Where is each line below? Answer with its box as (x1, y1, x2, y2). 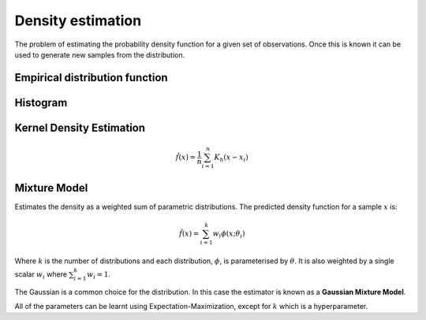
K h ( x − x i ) (214, 153, 248, 163)
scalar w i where (14, 269, 67, 281)
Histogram (14, 95, 68, 110)
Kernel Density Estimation (14, 121, 146, 134)
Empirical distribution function (14, 71, 169, 84)
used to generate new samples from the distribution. (14, 50, 185, 59)
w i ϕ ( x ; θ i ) (212, 229, 245, 240)
